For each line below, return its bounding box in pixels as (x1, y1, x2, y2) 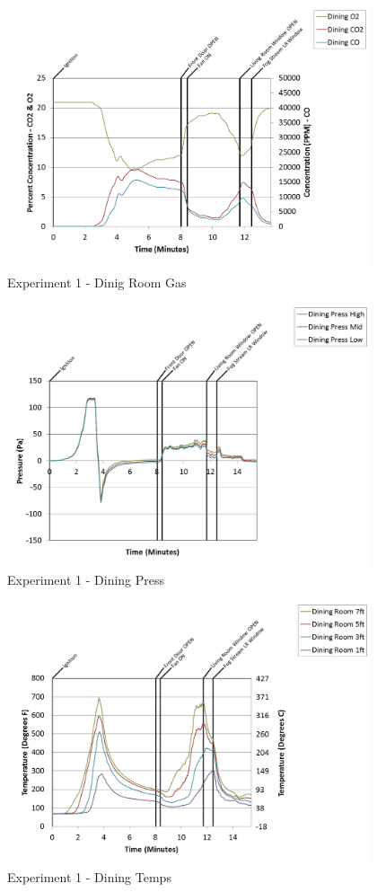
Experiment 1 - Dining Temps (7, 868, 171, 887)
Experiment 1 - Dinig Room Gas (7, 273, 187, 292)
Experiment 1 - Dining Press (7, 570, 165, 589)
